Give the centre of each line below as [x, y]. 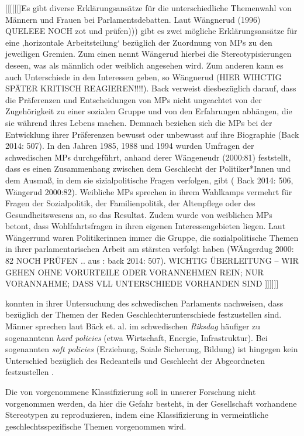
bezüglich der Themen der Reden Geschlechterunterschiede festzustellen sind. [144, 314]
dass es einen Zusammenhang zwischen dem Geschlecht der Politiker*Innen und [148, 168]
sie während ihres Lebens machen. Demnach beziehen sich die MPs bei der [139, 122]
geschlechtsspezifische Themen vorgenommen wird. [96, 426]
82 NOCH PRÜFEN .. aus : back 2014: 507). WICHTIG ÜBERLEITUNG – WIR [152, 260]
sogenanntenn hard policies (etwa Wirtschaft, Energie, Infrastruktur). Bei [137, 337]
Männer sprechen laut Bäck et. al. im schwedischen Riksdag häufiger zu [133, 326]
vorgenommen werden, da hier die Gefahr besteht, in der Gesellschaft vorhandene [151, 403]
